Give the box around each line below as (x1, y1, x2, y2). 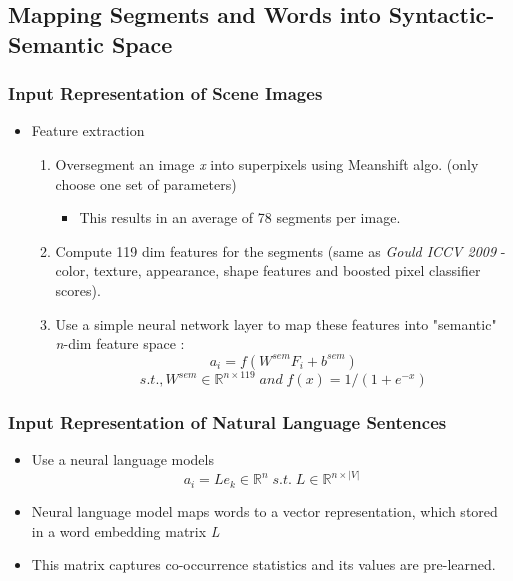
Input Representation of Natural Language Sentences (8, 410, 447, 435)
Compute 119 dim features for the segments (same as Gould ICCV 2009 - (55, 240, 506, 261)
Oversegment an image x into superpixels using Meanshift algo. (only (55, 153, 479, 174)
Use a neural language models (31, 449, 214, 470)
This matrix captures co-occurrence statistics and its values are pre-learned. (31, 554, 496, 575)
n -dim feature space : (55, 333, 185, 354)
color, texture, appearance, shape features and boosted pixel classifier (55, 260, 481, 281)
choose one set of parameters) (55, 173, 237, 194)
